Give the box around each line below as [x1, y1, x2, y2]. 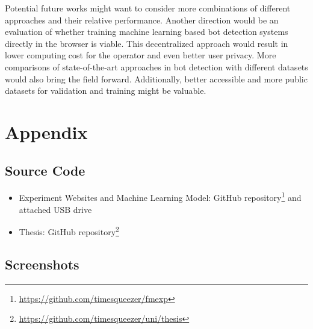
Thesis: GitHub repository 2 [19, 224, 119, 238]
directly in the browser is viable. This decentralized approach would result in [5, 37, 288, 49]
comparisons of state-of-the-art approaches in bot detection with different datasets [5, 60, 308, 73]
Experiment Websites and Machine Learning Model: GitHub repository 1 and [19, 189, 302, 203]
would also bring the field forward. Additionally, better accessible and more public [5, 72, 308, 85]
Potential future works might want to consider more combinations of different [5, 2, 291, 14]
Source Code [5, 161, 85, 179]
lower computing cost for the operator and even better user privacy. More [5, 49, 276, 61]
